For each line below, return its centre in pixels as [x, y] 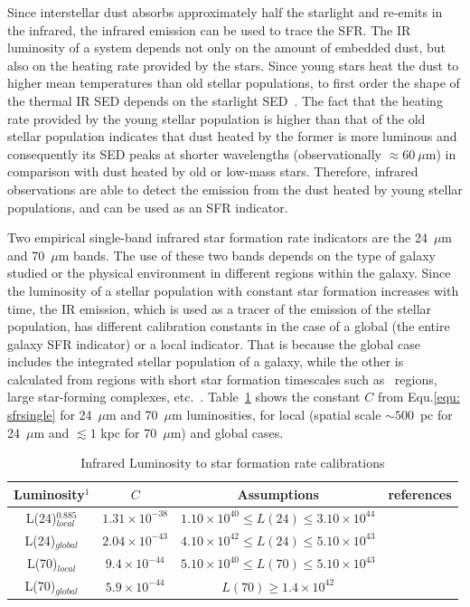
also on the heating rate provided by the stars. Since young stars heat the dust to [233, 65]
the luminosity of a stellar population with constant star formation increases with [233, 290]
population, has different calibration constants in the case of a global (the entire [229, 326]
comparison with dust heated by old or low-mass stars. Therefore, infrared [213, 171]
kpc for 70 [129, 432]
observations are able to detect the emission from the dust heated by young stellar [235, 189]
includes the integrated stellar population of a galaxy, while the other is [206, 361]
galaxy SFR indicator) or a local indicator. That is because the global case [214, 343]
